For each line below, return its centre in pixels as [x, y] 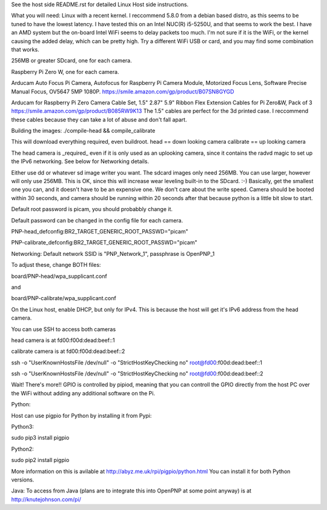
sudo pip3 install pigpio [40, 438]
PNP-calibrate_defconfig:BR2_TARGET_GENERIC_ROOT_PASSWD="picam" [104, 243]
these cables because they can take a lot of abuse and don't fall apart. [99, 119]
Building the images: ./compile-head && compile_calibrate [83, 131]
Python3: [23, 427]
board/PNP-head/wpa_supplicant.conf [59, 276]
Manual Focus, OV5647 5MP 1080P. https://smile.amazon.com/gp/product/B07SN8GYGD [123, 92]
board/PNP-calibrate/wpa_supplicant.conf [64, 298]
